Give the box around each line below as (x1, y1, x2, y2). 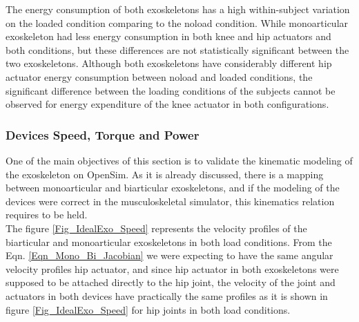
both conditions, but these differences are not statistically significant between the (6, 42, 349, 57)
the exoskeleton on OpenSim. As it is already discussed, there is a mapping (6, 167, 324, 181)
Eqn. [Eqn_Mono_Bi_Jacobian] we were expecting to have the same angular (6, 248, 333, 263)
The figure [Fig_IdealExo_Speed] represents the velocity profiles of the (6, 220, 307, 235)
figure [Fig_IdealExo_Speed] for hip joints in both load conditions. (6, 302, 291, 316)
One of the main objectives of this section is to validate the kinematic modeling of (6, 153, 353, 167)
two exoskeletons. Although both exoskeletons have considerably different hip (6, 56, 332, 70)
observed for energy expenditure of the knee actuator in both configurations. (6, 97, 329, 111)
